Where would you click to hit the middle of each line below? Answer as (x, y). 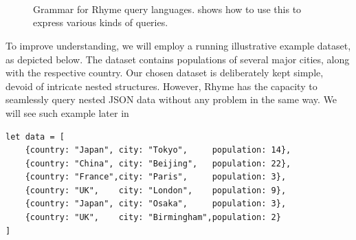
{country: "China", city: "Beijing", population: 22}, (158, 163)
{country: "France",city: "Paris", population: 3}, (156, 177)
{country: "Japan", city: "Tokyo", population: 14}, (158, 150)
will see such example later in (67, 112)
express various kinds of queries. (101, 22)
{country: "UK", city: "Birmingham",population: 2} (153, 218)
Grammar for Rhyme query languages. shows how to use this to (167, 9)
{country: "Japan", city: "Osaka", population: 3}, (156, 204)
